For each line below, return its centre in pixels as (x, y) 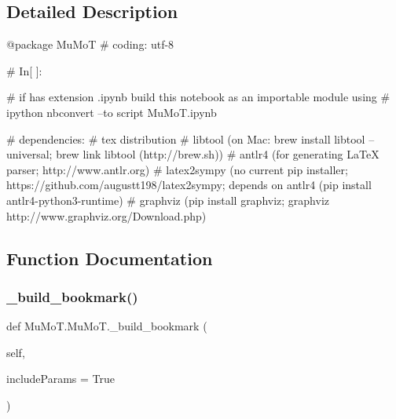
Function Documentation (110, 258)
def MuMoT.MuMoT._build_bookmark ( (107, 326)
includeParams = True (61, 379)
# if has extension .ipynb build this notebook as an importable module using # (198, 97)
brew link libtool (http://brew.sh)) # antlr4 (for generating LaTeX (218, 154)
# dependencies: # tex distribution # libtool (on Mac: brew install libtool (186, 138)
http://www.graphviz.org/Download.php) (106, 215)
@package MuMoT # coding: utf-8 (90, 44)
